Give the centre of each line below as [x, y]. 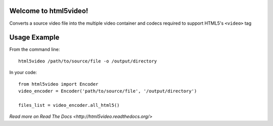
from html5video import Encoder [58, 84]
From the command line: [35, 49]
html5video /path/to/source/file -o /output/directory [88, 61]
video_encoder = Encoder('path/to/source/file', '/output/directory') [108, 91]
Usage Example [34, 38]
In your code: [23, 73]
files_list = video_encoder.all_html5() [69, 105]
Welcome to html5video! [49, 11]
